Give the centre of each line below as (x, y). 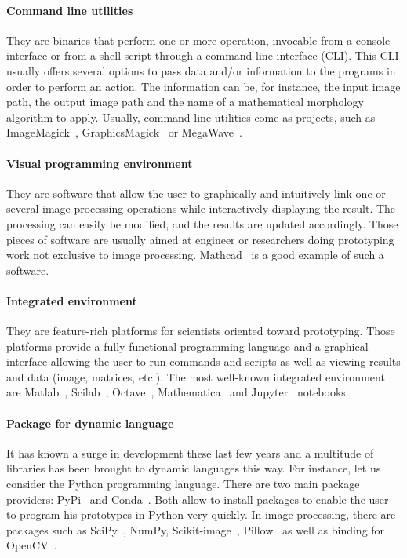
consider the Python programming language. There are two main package (183, 484)
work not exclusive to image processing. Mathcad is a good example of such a (195, 255)
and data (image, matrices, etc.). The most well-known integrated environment (196, 376)
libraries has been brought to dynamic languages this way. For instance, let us (194, 468)
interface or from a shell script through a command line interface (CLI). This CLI (203, 55)
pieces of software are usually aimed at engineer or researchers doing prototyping (200, 239)
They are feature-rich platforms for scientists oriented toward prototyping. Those (201, 331)
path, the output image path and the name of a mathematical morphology (185, 102)
